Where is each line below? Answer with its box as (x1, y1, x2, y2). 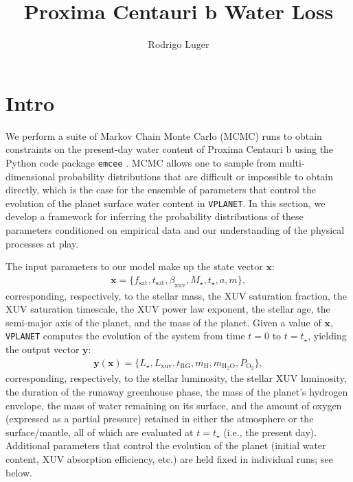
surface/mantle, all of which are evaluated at (5, 424, 194, 439)
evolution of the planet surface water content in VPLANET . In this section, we (5, 195, 326, 210)
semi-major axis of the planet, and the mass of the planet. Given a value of (5, 315, 321, 329)
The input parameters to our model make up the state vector (5, 259, 263, 274)
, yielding (308, 328, 347, 343)
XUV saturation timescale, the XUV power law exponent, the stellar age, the (5, 302, 330, 316)
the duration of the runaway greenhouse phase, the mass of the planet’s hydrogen (5, 385, 348, 399)
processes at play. (5, 236, 79, 250)
